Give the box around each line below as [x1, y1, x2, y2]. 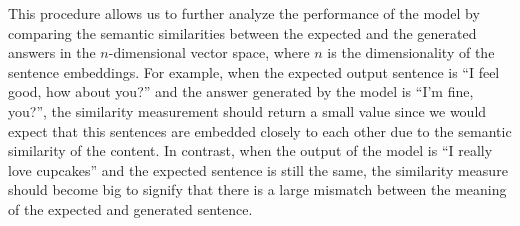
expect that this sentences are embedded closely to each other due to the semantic [8, 120, 512, 141]
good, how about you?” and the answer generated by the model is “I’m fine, [8, 81, 474, 102]
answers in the [8, 42, 96, 63]
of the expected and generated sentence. [8, 198, 253, 219]
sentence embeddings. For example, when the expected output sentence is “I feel [8, 61, 500, 82]
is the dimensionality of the [327, 42, 495, 63]
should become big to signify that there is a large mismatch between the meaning [8, 179, 507, 200]
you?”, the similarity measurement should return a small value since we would [8, 100, 487, 121]
